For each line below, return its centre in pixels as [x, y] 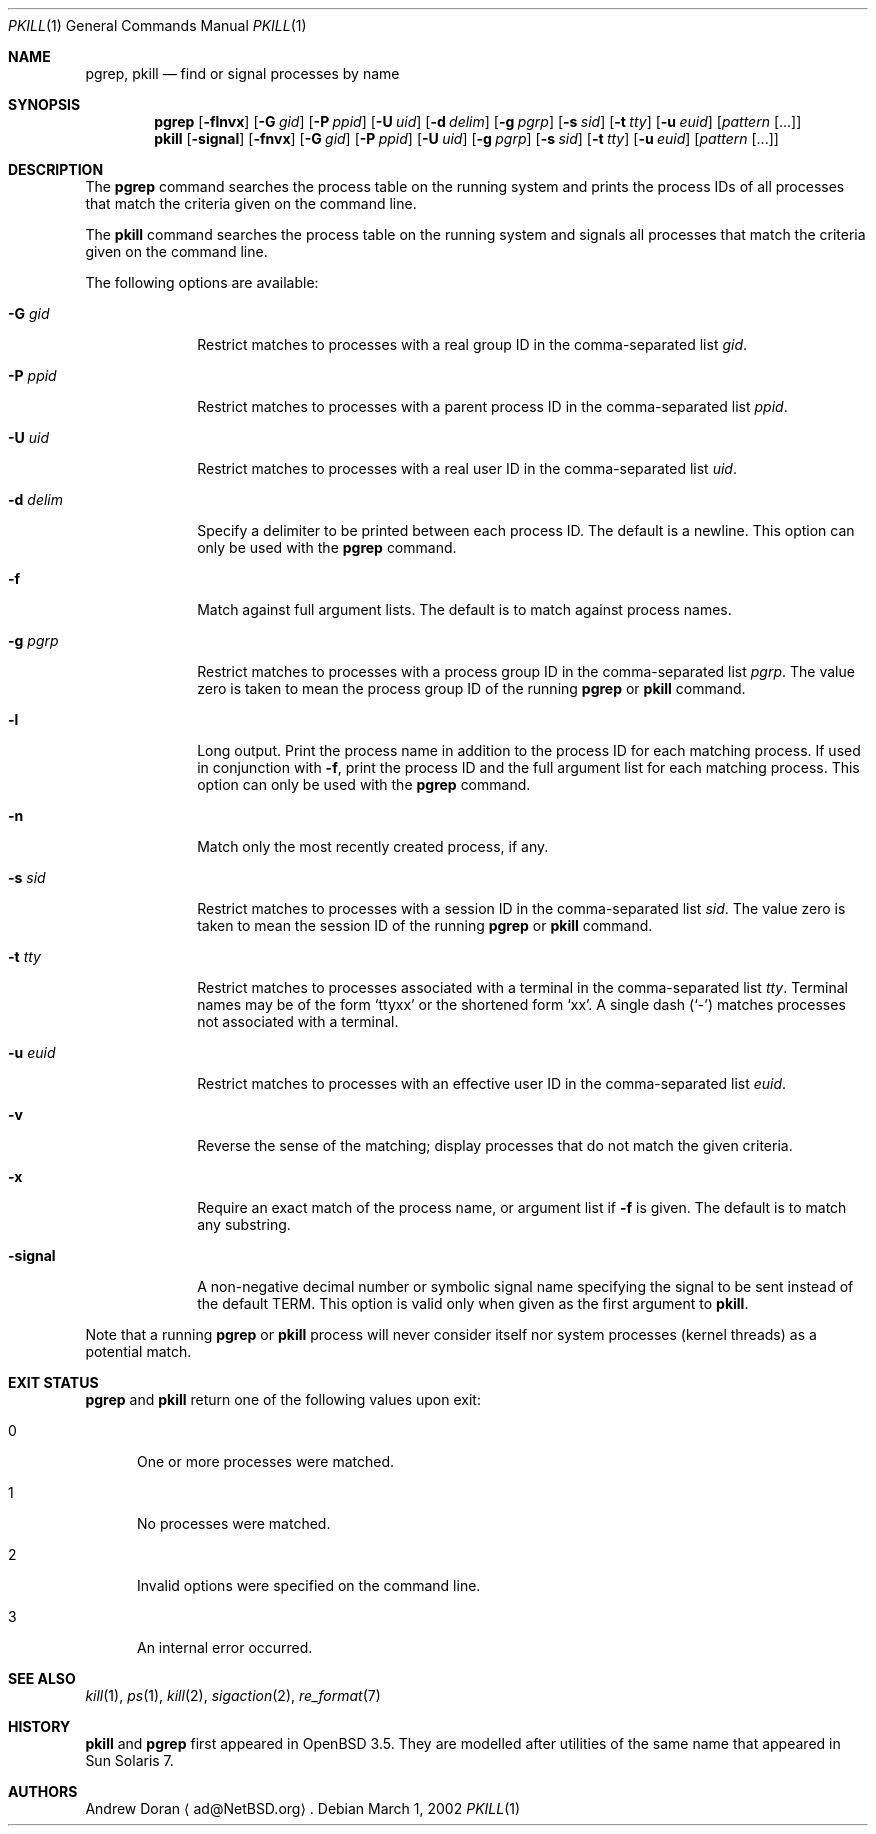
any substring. [244, 1224]
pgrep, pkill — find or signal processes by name [242, 73]
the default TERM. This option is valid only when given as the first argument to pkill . [473, 1303]
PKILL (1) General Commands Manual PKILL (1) [157, 25]
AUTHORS [43, 1791]
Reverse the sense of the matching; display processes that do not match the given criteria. [495, 1145]
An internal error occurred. [225, 1647]
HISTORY [39, 1726]
